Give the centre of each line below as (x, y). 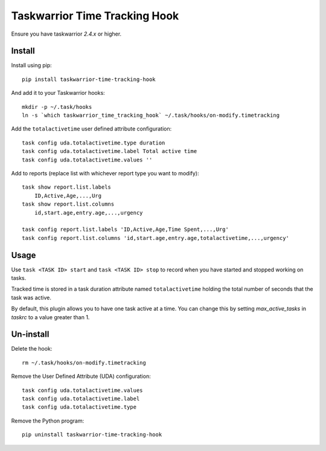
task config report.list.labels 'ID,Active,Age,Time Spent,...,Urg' (125, 229)
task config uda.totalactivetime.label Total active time (110, 151)
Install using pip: (32, 65)
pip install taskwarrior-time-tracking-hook (89, 79)
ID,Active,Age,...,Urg (68, 196)
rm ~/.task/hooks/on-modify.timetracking (84, 362)
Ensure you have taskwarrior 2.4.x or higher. (66, 34)
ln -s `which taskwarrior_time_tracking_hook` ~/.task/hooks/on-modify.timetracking (151, 115)
